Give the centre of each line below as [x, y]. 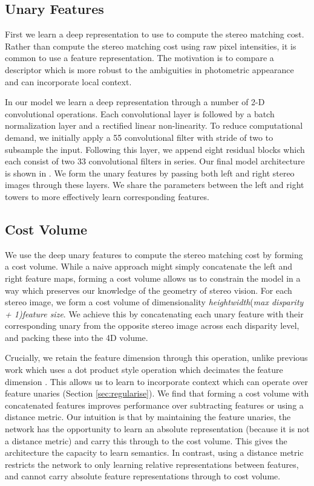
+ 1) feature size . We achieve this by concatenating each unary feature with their [154, 313]
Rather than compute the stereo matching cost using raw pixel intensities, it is [151, 46]
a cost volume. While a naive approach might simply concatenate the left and [149, 266]
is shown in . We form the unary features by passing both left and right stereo [150, 173]
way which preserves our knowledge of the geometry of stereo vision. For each [149, 290]
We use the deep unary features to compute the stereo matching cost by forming [154, 254]
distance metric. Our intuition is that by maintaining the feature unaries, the [148, 417]
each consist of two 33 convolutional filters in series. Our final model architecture [155, 161]
